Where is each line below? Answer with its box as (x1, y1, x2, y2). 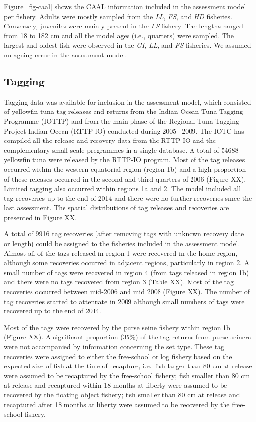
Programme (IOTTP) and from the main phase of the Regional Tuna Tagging (4, 115, 239, 126)
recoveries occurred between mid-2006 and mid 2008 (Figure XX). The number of (4, 286, 250, 297)
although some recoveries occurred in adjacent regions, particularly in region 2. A (4, 257, 250, 268)
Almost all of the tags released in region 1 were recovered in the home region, (4, 248, 238, 258)
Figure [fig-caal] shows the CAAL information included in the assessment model (4, 1, 246, 11)
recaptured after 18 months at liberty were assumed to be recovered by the (4, 399, 230, 409)
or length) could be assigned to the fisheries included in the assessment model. (4, 238, 240, 249)
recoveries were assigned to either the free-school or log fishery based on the (4, 351, 232, 361)
